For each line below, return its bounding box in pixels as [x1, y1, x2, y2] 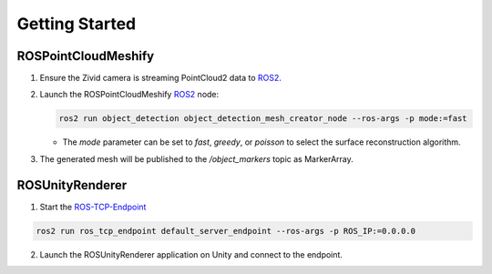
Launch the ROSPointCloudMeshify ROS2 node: [39, 89, 220, 100]
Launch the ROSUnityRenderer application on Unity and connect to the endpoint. [39, 249, 343, 259]
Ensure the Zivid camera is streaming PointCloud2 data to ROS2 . [39, 73, 282, 84]
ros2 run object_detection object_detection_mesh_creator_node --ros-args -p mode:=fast [58, 114, 468, 124]
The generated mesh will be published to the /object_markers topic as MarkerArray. [39, 153, 354, 164]
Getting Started [16, 14, 137, 34]
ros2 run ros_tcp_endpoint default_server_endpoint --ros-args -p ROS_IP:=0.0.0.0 [36, 226, 416, 236]
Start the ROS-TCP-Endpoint [39, 201, 147, 212]
